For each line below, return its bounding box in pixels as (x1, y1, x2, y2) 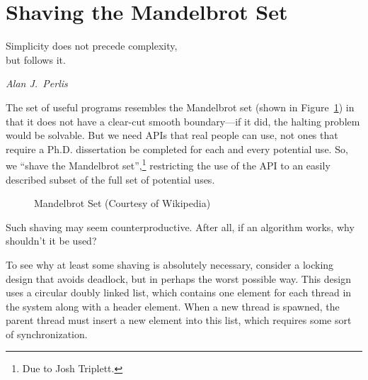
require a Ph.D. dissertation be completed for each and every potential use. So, (6, 141, 348, 156)
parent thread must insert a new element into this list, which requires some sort (6, 313, 352, 328)
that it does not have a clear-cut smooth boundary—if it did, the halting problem (6, 113, 360, 128)
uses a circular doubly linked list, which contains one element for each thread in (6, 285, 352, 300)
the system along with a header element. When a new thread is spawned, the (6, 298, 340, 313)
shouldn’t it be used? (6, 233, 97, 248)
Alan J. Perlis (6, 76, 68, 91)
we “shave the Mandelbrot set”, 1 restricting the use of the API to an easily (6, 156, 330, 172)
